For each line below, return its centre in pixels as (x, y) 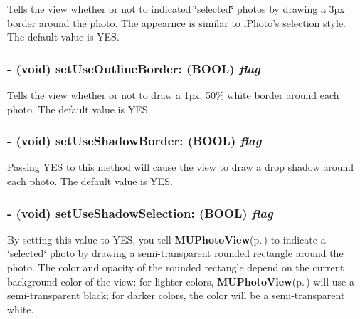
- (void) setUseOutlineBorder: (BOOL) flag (134, 68)
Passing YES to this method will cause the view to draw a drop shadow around (181, 167)
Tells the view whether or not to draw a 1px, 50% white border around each (173, 95)
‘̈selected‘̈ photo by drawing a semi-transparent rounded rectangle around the (175, 253)
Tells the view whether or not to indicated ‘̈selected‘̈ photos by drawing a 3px (176, 9)
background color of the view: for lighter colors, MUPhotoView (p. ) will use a (181, 281)
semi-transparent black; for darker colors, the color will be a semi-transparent (176, 295)
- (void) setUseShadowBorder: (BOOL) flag (134, 141)
